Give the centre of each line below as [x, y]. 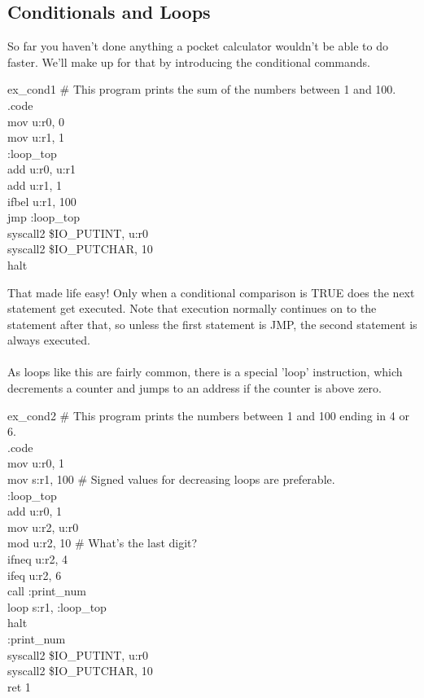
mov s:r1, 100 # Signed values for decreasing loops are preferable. [171, 479]
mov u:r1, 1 [36, 137]
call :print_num [47, 591]
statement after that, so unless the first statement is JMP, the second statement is [212, 324]
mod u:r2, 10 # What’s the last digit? [103, 543]
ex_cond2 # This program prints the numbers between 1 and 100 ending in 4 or [208, 415]
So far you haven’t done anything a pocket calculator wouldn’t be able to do [198, 46]
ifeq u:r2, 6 [35, 575]
